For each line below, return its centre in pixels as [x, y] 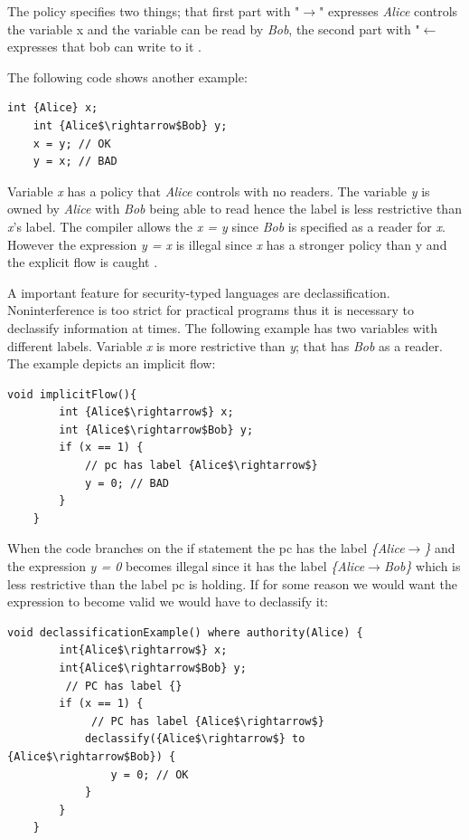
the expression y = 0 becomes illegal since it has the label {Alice [186, 566]
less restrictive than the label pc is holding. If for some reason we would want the [232, 583]
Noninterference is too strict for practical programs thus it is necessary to [211, 310]
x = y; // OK [72, 143]
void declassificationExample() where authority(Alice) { [185, 632]
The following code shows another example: [127, 76]
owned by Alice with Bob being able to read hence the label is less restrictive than [234, 209]
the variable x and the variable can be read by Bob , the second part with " [214, 29]
